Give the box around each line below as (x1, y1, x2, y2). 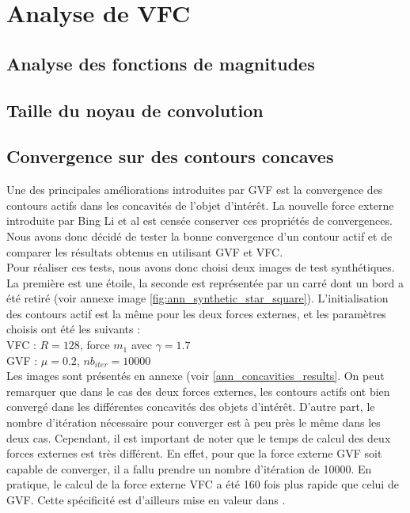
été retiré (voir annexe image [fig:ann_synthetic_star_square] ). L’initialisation (6, 290, 389, 306)
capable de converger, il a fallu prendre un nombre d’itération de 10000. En (6, 460, 372, 477)
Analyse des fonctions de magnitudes (6, 51, 315, 75)
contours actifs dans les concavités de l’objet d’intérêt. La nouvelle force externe (6, 196, 394, 213)
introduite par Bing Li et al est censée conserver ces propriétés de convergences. (6, 212, 393, 229)
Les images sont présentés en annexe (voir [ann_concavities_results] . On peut (6, 367, 385, 384)
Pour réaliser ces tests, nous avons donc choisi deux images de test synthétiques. (6, 259, 395, 275)
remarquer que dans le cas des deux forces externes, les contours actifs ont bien (6, 382, 390, 399)
